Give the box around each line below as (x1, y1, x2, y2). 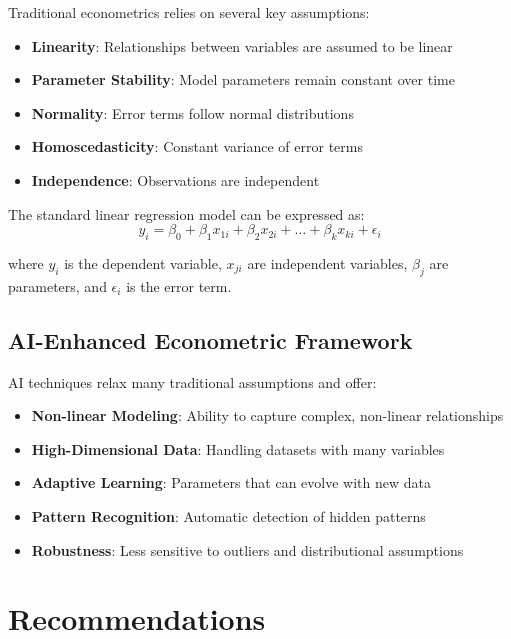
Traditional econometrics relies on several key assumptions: (8, 2, 370, 22)
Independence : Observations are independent (31, 169, 320, 190)
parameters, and (8, 275, 107, 296)
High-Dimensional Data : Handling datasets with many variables (31, 438, 445, 459)
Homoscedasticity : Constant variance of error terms (31, 136, 363, 157)
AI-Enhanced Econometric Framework (8, 324, 413, 355)
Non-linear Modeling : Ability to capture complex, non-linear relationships (31, 405, 504, 426)
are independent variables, (247, 252, 408, 273)
